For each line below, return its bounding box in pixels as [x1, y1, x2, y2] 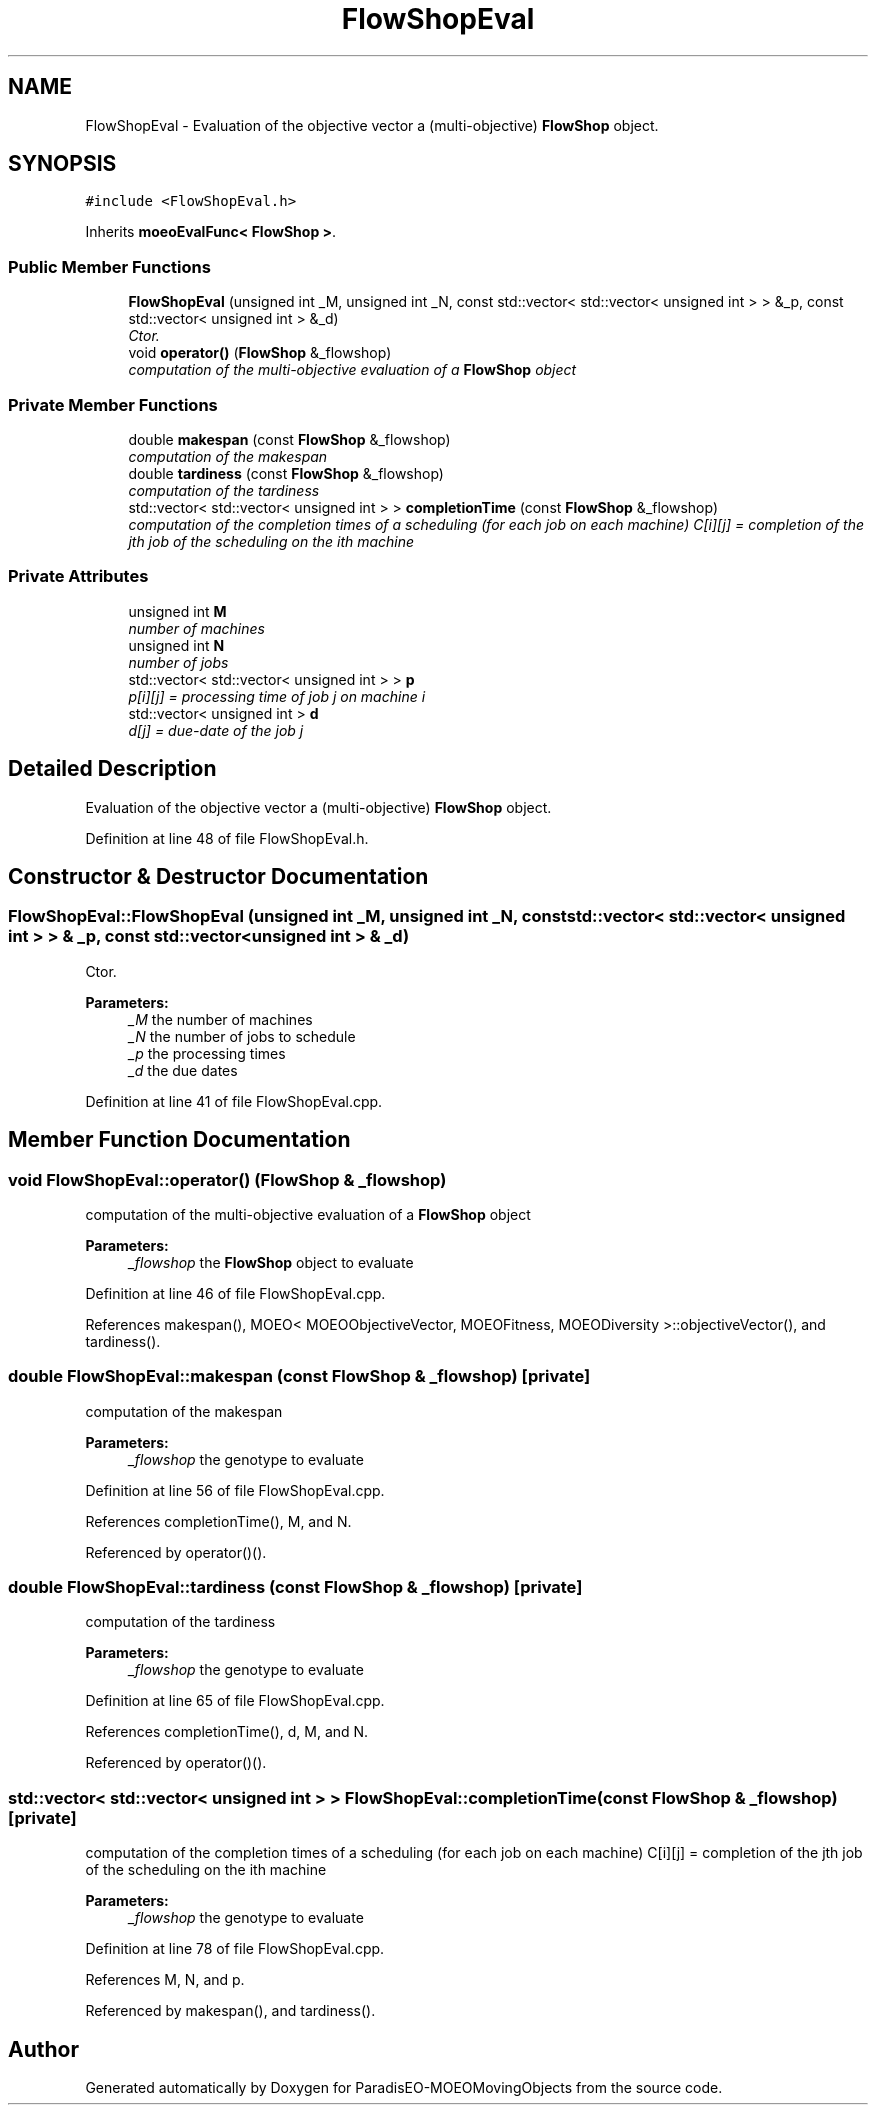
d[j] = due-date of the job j [128, 721, 304, 739]
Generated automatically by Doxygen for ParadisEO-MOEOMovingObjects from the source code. [85, 2079, 723, 2097]
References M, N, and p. [85, 1971, 245, 1989]
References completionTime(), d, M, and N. [85, 1723, 369, 1741]
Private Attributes [8, 566, 149, 587]
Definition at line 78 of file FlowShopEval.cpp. [85, 1940, 385, 1958]
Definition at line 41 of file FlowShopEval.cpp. [85, 1092, 383, 1110]
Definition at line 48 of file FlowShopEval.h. [85, 829, 369, 847]
